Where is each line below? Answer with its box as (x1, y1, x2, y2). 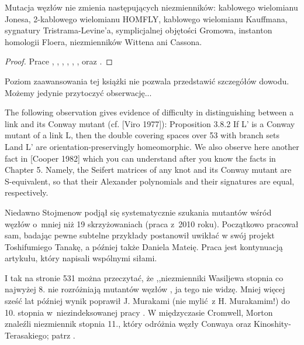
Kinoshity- (254, 317, 291, 330)
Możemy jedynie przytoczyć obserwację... (5, 86, 152, 98)
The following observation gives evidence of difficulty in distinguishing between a (5, 106, 294, 118)
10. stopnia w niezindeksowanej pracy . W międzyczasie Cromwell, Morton (5, 306, 273, 318)
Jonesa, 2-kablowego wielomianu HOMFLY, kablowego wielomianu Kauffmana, (5, 12, 288, 25)
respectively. (5, 186, 49, 199)
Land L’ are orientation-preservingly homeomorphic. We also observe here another (5, 140, 299, 152)
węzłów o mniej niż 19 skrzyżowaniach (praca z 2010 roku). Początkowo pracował (5, 217, 299, 230)
